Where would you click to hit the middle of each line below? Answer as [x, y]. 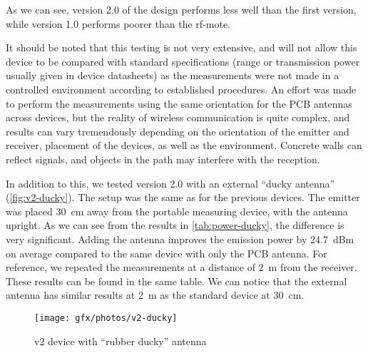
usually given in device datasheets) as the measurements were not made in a [173, 75]
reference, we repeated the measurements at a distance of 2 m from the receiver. [182, 267]
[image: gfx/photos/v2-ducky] [106, 318]
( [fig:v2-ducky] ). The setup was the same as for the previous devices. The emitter [183, 197]
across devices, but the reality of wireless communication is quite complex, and [178, 117]
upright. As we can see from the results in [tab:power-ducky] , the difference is [175, 225]
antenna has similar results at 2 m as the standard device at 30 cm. [155, 295]
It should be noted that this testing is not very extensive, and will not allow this [182, 47]
